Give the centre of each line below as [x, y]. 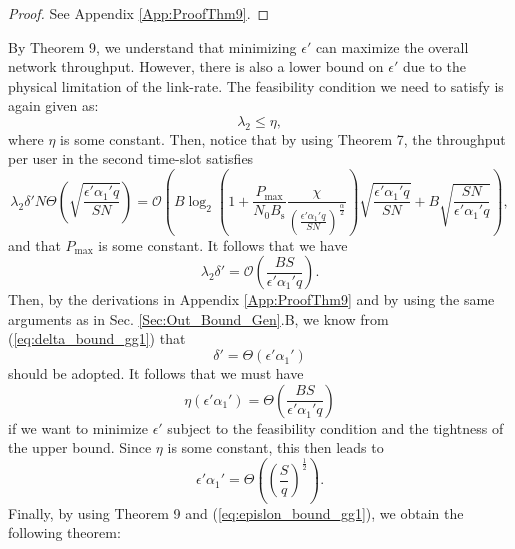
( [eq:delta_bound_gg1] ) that [97, 338]
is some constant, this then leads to [275, 447]
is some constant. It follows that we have [223, 244]
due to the [435, 66]
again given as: [53, 105]
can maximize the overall [392, 46]
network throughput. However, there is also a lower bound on [196, 66]
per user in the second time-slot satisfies [131, 158]
